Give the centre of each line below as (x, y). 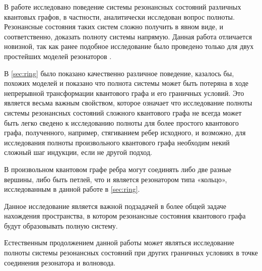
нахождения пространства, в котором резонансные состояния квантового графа (125, 216)
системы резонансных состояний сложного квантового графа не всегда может (123, 112)
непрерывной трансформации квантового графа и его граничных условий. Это (124, 93)
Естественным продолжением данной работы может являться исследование (119, 242)
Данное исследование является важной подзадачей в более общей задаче (115, 206)
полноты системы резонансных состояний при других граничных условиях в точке (131, 253)
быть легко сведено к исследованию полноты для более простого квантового (121, 122)
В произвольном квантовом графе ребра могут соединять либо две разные (118, 169)
